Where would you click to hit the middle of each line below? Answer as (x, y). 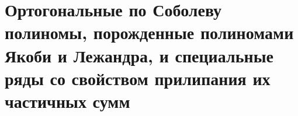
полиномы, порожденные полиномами (149, 32)
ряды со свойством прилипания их (138, 78)
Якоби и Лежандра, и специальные (139, 55)
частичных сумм (67, 101)
